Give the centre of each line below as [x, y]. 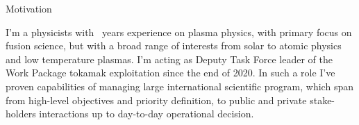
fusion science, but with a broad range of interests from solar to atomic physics [174, 45]
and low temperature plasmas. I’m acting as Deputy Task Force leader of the [169, 59]
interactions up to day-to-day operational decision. [147, 114]
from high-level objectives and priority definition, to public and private [156, 100]
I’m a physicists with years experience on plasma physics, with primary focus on [179, 32]
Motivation [29, 8]
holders [21, 114]
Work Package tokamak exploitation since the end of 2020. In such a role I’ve [170, 73]
